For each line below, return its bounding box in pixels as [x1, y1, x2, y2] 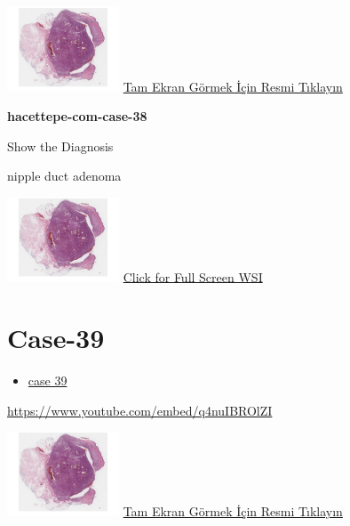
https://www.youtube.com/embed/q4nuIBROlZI [7, 401, 273, 419]
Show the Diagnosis [7, 136, 114, 155]
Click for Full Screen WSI [123, 267, 263, 286]
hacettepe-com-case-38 [7, 107, 147, 125]
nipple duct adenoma [7, 166, 122, 185]
